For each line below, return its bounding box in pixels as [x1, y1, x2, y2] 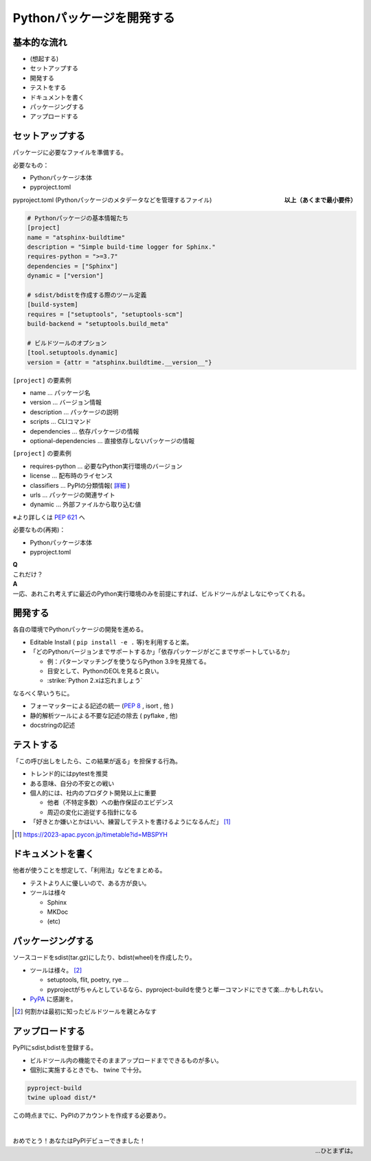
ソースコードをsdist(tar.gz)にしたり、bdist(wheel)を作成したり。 [12, 954, 196, 962]
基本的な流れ [12, 36, 67, 48]
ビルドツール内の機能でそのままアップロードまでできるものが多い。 [30, 1056, 223, 1064]
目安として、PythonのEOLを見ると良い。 [47, 666, 163, 675]
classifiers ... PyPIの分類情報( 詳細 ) [30, 481, 131, 489]
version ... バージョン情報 [30, 398, 102, 407]
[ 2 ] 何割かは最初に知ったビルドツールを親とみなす [14, 1007, 157, 1016]
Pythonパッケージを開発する [12, 10, 175, 25]
